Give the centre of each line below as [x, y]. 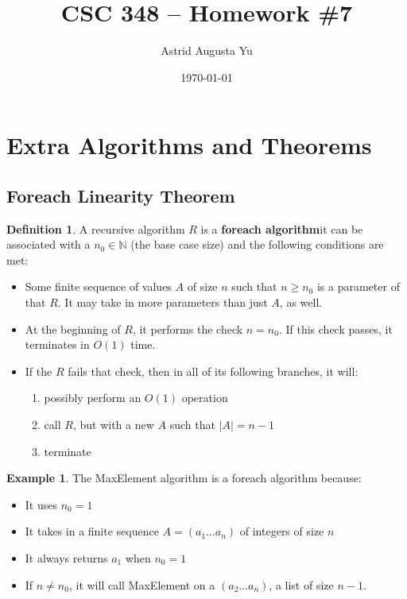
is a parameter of [358, 286]
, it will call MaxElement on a [142, 584]
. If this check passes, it [335, 328]
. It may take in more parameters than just [163, 302]
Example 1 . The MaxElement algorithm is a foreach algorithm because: [184, 478]
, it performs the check [188, 328]
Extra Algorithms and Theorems [189, 145]
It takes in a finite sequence [92, 531]
